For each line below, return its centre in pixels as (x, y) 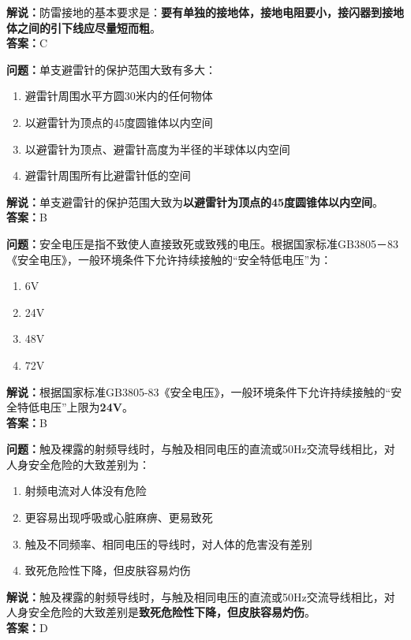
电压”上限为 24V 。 (86, 407)
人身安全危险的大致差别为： (78, 464)
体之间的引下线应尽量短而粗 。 (84, 27)
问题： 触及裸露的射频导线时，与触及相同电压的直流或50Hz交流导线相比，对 (201, 449)
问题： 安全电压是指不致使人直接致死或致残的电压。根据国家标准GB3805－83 (202, 243)
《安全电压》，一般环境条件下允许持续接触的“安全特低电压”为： (169, 259)
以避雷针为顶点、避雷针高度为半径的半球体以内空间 (157, 149)
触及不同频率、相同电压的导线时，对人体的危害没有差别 (168, 543)
